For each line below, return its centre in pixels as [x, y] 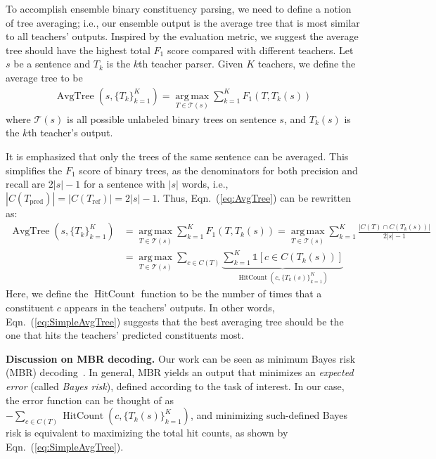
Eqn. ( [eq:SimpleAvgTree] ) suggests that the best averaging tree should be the [175, 321]
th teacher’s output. [70, 132]
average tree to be [44, 77]
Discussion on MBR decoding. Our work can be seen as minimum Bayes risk [181, 358]
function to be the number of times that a [231, 293]
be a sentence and [52, 64]
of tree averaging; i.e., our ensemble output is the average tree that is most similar [183, 22]
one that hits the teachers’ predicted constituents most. [125, 335]
